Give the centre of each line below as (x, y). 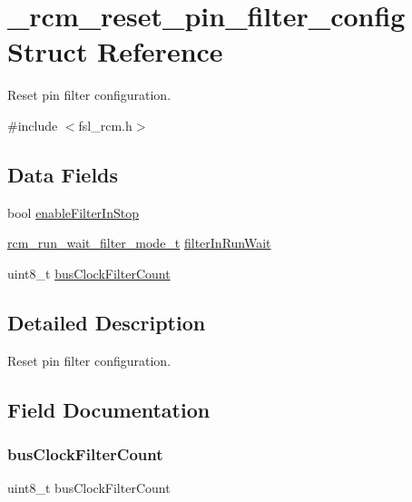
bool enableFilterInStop (73, 212)
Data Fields (63, 174)
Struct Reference (115, 51)
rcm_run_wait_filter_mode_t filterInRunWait (139, 243)
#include (33, 125)
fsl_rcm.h (105, 125)
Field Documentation (109, 409)
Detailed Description (107, 322)
